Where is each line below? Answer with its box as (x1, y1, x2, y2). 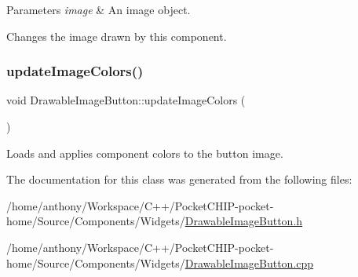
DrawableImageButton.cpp (184, 254, 314, 271)
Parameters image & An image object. (6, 2, 191, 17)
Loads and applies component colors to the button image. (6, 144, 283, 161)
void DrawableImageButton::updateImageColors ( (6, 92, 246, 108)
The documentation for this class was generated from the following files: (6, 171, 353, 188)
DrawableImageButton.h (184, 213, 303, 229)
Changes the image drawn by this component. (6, 27, 227, 44)
